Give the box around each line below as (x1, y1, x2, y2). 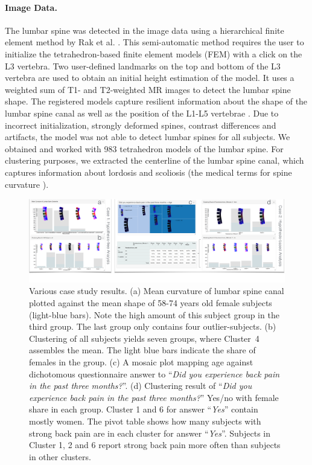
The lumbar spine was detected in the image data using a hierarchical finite (5, 24, 284, 36)
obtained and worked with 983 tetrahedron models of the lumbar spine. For (5, 142, 284, 155)
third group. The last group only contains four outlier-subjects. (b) (29, 320, 276, 333)
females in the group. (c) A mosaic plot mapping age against (29, 355, 253, 368)
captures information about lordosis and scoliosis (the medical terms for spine (5, 165, 292, 178)
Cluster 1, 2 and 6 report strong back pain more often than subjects (29, 438, 281, 451)
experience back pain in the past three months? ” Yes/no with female (29, 391, 279, 403)
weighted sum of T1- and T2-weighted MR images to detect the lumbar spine (5, 83, 291, 95)
